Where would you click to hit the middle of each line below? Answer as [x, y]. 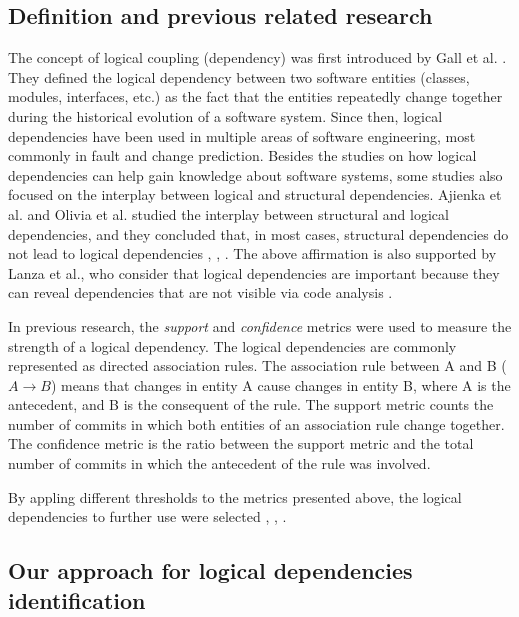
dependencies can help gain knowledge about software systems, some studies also [255, 174]
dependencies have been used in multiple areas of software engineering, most [242, 135]
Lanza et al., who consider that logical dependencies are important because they [254, 272]
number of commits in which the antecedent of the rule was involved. [219, 463]
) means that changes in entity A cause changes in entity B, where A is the [280, 384]
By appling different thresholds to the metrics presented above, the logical [235, 496]
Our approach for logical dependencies [210, 570]
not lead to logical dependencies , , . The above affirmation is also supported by [252, 253]
